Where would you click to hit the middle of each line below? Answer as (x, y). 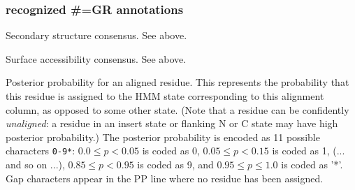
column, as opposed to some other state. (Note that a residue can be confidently (177, 109)
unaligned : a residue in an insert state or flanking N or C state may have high (172, 123)
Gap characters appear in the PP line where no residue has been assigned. (165, 178)
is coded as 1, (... (309, 151)
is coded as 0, (171, 151)
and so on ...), (35, 165)
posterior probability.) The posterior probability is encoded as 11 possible (163, 137)
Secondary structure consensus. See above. (96, 35)
